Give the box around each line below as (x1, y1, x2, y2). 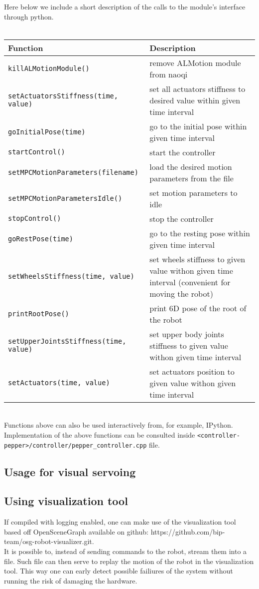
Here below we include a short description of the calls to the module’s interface (4, 1, 246, 11)
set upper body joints (149, 328, 224, 340)
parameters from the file (149, 172, 234, 184)
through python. (4, 11, 54, 21)
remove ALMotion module (149, 56, 241, 68)
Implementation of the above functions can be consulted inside (4, 429, 195, 440)
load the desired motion (149, 160, 232, 172)
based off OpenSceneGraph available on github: (4, 526, 148, 537)
